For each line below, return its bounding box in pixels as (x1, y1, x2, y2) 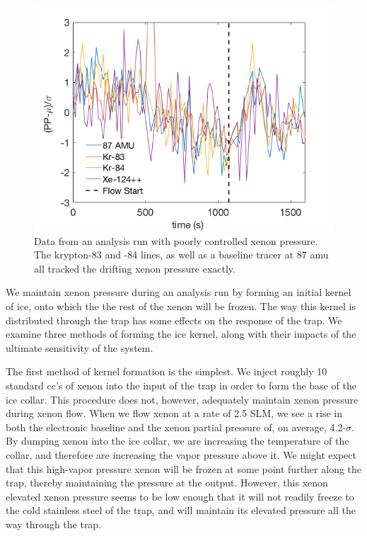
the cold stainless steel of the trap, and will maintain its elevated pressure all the (6, 503, 356, 518)
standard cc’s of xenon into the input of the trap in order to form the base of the (6, 377, 356, 392)
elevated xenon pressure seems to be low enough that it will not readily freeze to (6, 489, 354, 503)
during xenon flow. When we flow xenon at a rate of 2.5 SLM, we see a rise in (6, 406, 343, 421)
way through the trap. (6, 516, 102, 531)
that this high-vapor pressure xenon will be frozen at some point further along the (6, 461, 362, 476)
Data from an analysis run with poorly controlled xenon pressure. (34, 233, 318, 248)
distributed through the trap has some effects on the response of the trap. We (6, 312, 342, 327)
